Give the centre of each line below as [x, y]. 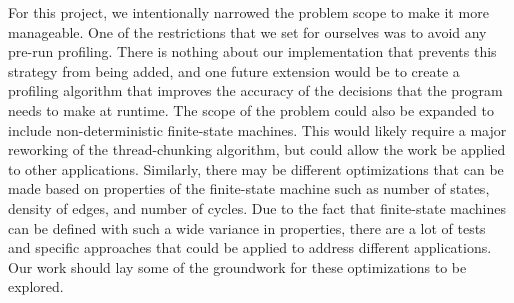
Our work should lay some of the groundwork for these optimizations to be [237, 266]
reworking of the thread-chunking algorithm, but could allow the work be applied [257, 149]
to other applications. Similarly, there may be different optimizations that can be [256, 168]
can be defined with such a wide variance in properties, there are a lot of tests [247, 227]
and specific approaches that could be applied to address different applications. [250, 247]
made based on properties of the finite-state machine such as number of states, [249, 188]
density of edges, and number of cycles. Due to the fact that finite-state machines [257, 207]
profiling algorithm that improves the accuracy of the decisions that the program [255, 90]
